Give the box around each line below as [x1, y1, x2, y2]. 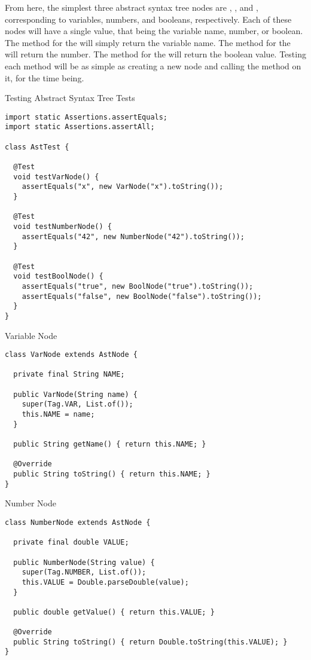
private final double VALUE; [13, 538, 129, 547]
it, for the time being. [5, 71, 84, 84]
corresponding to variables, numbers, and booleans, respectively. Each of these [5, 13, 292, 25]
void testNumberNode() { [13, 222, 112, 231]
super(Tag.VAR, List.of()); [22, 400, 133, 409]
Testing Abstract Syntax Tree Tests [5, 91, 135, 104]
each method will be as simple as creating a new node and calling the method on [5, 59, 301, 72]
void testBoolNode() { [13, 272, 103, 281]
